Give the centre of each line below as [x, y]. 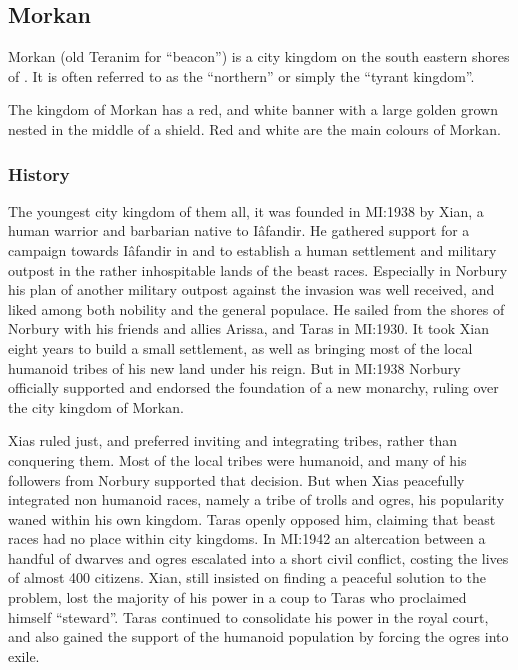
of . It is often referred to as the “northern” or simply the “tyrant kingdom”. [241, 75]
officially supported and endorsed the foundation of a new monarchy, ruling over [253, 387]
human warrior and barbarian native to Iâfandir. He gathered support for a [239, 230]
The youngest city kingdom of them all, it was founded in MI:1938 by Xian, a [246, 210]
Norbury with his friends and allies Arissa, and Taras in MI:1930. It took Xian [248, 328]
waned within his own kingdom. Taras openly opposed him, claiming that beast [252, 518]
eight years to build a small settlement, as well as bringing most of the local [240, 347]
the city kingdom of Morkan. [96, 406]
